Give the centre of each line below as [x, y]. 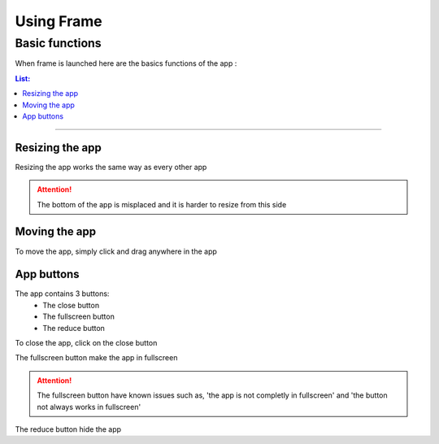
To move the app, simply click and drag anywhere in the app [116, 251]
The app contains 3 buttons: [62, 294]
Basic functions [58, 43]
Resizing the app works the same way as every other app [111, 167]
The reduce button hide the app [68, 429]
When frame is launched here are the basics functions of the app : [126, 63]
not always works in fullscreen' [89, 407]
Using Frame [59, 21]
